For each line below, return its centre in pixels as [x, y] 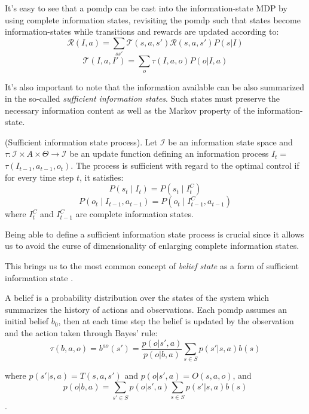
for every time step [39, 177]
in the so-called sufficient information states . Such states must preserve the [142, 98]
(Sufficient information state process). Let [81, 141]
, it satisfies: [101, 177]
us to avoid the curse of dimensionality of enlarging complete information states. [152, 246]
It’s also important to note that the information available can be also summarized [154, 86]
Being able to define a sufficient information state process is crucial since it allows [154, 234]
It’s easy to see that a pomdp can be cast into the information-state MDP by [146, 8]
